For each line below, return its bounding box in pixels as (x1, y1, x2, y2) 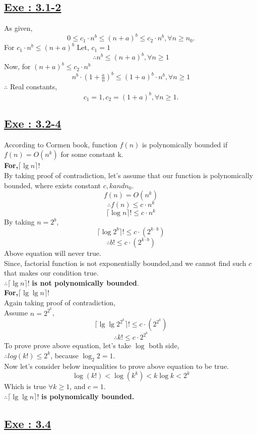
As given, (4, 23, 33, 33)
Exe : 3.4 (4, 415, 51, 431)
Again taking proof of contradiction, (4, 297, 116, 307)
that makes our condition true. (4, 267, 99, 278)
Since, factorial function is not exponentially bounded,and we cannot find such (4, 257, 246, 268)
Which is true (4, 381, 46, 392)
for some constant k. (60, 149, 123, 159)
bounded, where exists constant (4, 180, 101, 190)
